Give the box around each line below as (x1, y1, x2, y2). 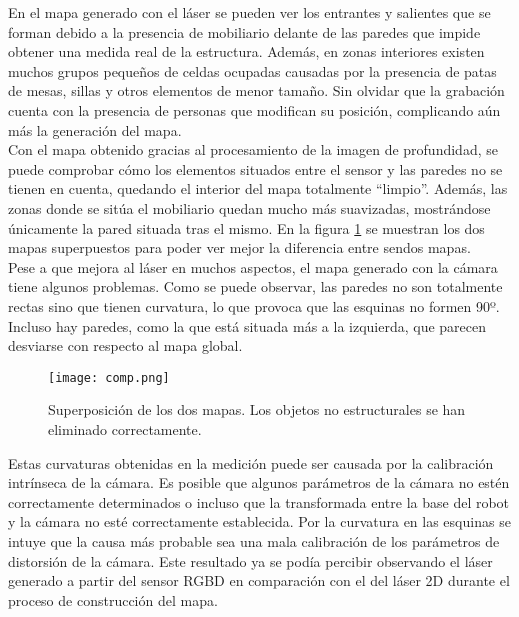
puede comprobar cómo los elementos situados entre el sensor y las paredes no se (8, 158, 503, 179)
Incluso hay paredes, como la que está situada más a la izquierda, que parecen (8, 315, 487, 336)
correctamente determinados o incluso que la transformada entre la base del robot (8, 491, 510, 512)
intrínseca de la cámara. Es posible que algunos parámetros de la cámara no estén (8, 472, 510, 493)
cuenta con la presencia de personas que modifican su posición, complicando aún (8, 99, 501, 120)
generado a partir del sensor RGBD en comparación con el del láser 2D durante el (8, 570, 510, 591)
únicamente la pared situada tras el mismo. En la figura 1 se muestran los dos (8, 217, 485, 238)
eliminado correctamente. (48, 418, 202, 439)
